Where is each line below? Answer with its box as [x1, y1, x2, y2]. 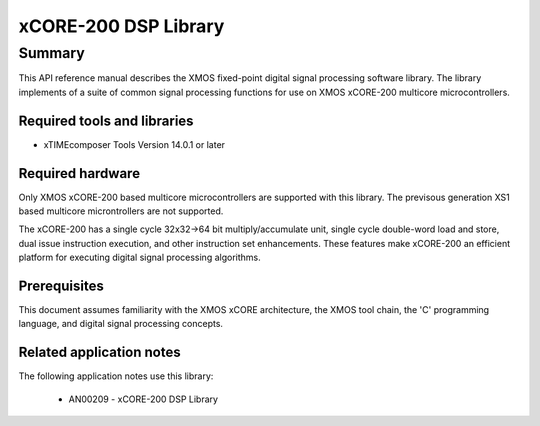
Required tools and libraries [18, 112, 194, 129]
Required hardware [18, 165, 140, 182]
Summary [18, 44, 85, 62]
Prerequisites [18, 277, 104, 294]
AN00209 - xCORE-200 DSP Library [68, 393, 219, 405]
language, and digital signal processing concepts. [18, 318, 224, 330]
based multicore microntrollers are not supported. [18, 205, 224, 217]
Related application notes [18, 344, 181, 361]
